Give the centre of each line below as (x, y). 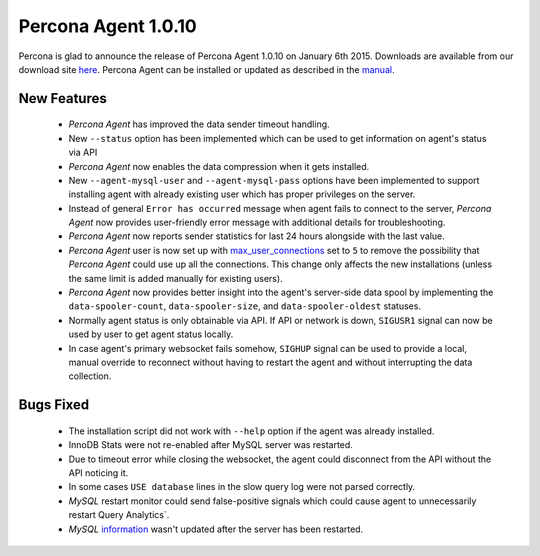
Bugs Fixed (54, 405)
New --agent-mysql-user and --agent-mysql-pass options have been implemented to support (274, 180)
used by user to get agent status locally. (151, 334)
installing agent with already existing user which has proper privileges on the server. (242, 194)
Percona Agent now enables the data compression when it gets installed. (219, 166)
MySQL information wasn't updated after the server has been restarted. (216, 529)
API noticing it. (98, 472)
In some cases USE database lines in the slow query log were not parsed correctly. (242, 487)
